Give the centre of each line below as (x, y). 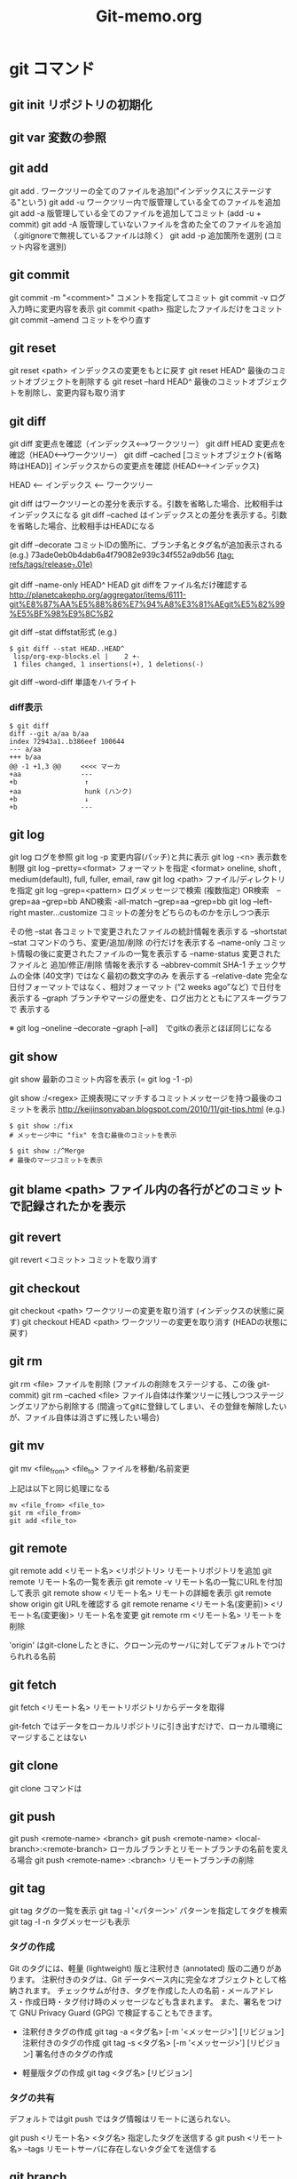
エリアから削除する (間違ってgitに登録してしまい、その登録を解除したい (156, 1406)
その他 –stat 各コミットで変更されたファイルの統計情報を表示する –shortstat (148, 931)
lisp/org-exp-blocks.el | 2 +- (77, 657)
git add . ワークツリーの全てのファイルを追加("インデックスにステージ (137, 191)
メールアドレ (251, 1990)
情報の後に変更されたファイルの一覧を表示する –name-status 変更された (149, 954)
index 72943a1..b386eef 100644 (67, 742)
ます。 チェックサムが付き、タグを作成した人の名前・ (130, 1990)
